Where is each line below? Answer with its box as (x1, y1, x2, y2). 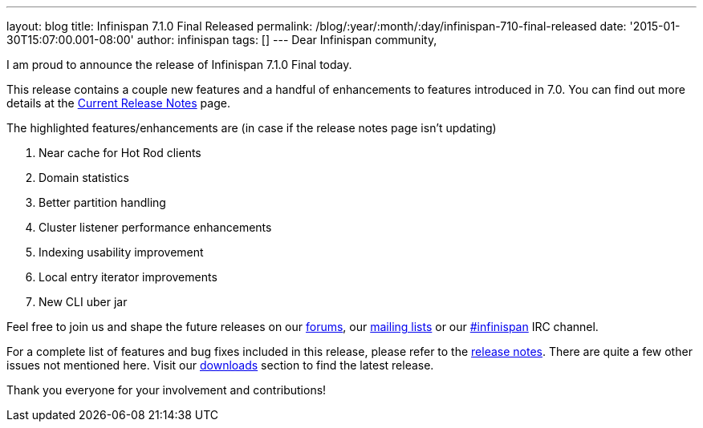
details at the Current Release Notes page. (6, 96, 230, 110)
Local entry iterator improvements (39, 270, 217, 284)
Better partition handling (39, 196, 166, 209)
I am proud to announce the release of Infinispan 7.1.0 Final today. (6, 58, 352, 71)
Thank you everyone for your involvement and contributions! (6, 383, 327, 397)
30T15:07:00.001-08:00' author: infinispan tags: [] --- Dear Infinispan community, (6, 33, 437, 46)
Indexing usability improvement (39, 245, 204, 259)
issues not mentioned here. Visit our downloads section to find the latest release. (6, 358, 434, 372)
